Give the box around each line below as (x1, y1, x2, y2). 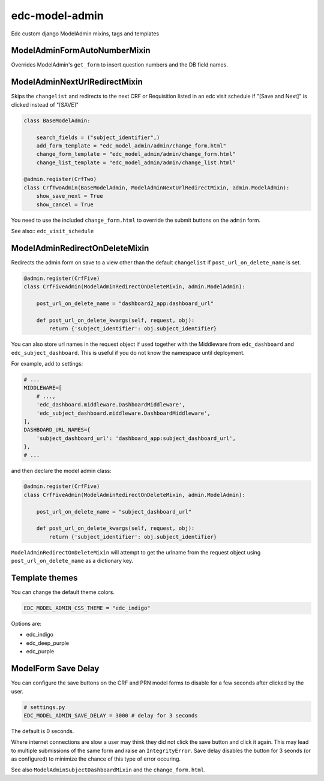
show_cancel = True (36, 201, 94, 208)
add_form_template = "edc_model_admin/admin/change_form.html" (36, 142, 227, 149)
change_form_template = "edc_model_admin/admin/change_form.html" (36, 150, 236, 158)
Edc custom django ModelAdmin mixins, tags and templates (11, 30, 159, 37)
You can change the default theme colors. (11, 589, 115, 596)
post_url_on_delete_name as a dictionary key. (11, 557, 134, 565)
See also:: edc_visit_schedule (11, 228, 94, 235)
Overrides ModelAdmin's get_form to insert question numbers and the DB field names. (11, 61, 228, 68)
